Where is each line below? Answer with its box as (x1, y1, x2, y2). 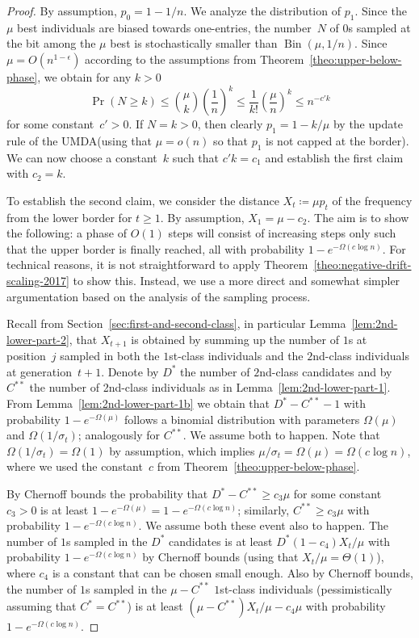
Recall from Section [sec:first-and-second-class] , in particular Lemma (6, 315, 346, 332)
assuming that (6, 598, 77, 615)
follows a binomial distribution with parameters (124, 410, 360, 427)
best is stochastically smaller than (110, 35, 278, 52)
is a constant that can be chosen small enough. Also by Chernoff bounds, (52, 564, 413, 581)
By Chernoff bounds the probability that (6, 485, 208, 502)
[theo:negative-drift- (313, 256, 412, 273)
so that (213, 132, 248, 149)
